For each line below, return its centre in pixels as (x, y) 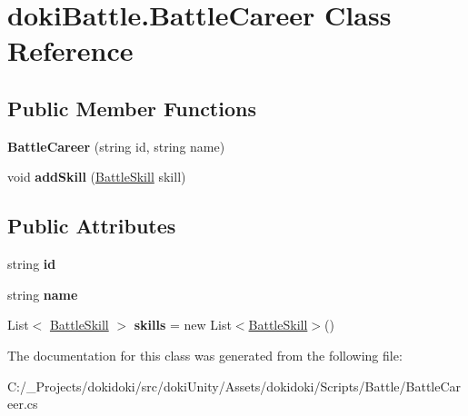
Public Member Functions (132, 108)
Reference (70, 50)
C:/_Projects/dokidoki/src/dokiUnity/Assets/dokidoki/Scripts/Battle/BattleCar (234, 386)
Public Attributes (92, 226)
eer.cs (23, 404)
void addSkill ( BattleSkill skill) (97, 177)
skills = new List (183, 325)
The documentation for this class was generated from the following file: (205, 355)
